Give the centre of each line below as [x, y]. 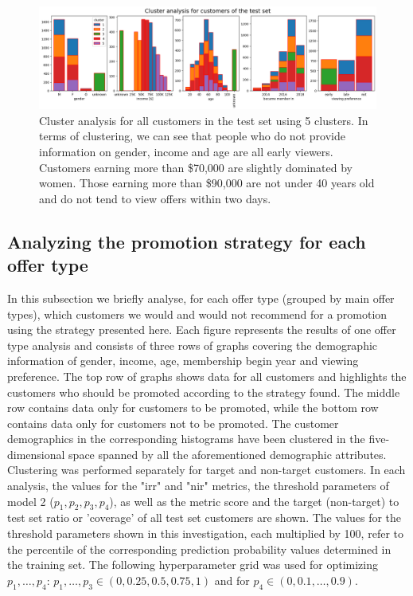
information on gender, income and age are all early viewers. [186, 151]
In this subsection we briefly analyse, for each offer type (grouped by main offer [201, 298]
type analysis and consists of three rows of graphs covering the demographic [193, 345]
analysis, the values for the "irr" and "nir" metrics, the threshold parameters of [198, 486]
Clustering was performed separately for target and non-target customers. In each [206, 470]
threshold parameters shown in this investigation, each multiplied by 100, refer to [205, 533]
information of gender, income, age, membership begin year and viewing [183, 361]
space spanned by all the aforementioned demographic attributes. [228, 454]
